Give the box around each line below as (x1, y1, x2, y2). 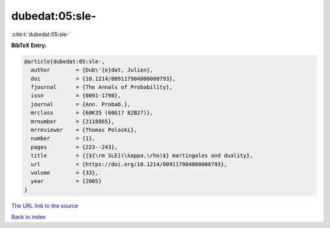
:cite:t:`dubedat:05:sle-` (11, 31, 71, 38)
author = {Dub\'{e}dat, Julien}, (31, 67, 153, 73)
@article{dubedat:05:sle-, (24, 58, 105, 65)
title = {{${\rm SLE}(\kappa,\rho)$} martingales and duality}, (31, 152, 254, 159)
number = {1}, (31, 135, 96, 142)
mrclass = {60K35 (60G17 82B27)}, (31, 109, 153, 116)
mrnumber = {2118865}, (31, 118, 115, 125)
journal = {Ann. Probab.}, (31, 101, 131, 108)
